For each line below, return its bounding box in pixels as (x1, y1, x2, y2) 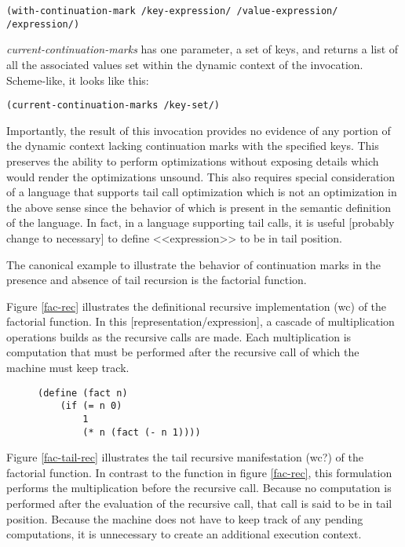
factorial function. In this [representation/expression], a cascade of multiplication (6, 313, 395, 330)
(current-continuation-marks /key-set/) (6, 100, 221, 111)
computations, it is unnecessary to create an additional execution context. (6, 526, 362, 542)
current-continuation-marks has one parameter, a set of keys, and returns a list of (6, 41, 399, 57)
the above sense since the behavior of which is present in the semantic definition (6, 199, 392, 215)
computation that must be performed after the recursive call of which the (6, 344, 359, 360)
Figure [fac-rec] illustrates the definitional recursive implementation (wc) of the (6, 297, 387, 314)
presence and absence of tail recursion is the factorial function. (6, 272, 307, 288)
